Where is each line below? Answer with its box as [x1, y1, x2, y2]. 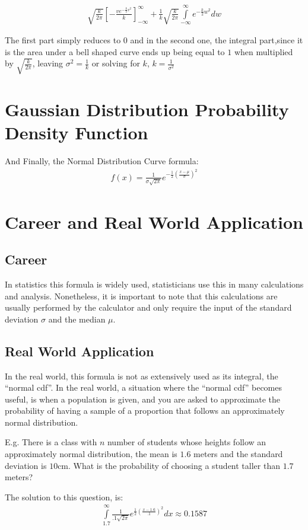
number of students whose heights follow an [107, 436, 266, 448]
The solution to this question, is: [5, 490, 123, 503]
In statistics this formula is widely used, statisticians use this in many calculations [5, 277, 304, 290]
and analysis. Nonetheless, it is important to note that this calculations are [5, 289, 278, 302]
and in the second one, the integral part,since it [130, 34, 303, 46]
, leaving [32, 57, 63, 69]
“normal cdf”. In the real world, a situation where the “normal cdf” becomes [5, 381, 282, 394]
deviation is [5, 459, 47, 471]
